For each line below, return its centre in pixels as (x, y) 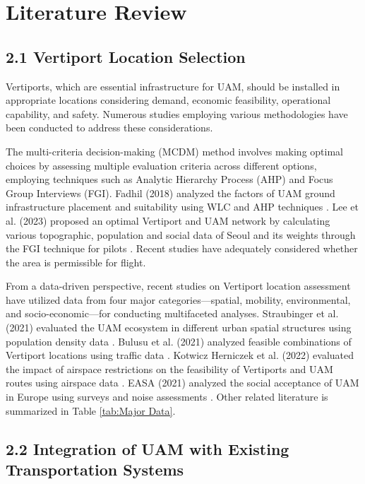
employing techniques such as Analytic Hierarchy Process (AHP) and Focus (169, 179)
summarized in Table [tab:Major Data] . (91, 410)
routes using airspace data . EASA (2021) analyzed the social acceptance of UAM (182, 383)
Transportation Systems (95, 470)
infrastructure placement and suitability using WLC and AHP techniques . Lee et (182, 207)
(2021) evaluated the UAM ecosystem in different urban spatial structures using (179, 327)
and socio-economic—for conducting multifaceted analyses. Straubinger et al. (172, 313)
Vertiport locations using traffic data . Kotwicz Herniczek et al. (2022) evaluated (180, 355)
